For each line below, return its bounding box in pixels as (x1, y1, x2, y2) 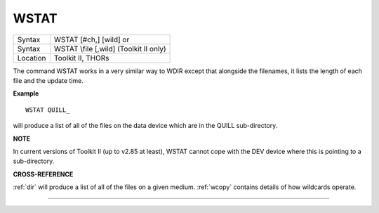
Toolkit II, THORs (53, 53, 109, 63)
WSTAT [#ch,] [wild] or (53, 34, 130, 44)
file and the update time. (13, 76, 84, 84)
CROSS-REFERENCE (13, 169, 74, 179)
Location (17, 53, 46, 63)
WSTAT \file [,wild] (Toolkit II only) (53, 44, 166, 53)
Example (13, 89, 39, 98)
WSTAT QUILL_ (25, 105, 70, 114)
